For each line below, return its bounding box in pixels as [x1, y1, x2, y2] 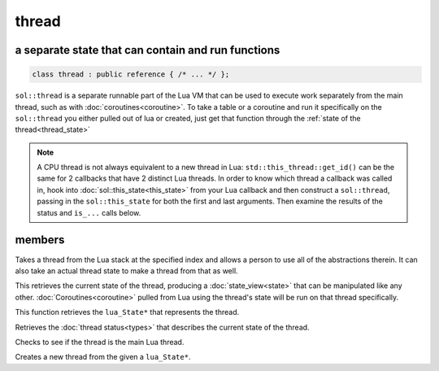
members [15, 233, 65, 247]
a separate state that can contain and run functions [15, 43, 280, 57]
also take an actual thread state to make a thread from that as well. [15, 265, 239, 276]
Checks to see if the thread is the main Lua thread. [15, 337, 185, 347]
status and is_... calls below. [37, 207, 141, 217]
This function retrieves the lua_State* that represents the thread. [15, 308, 240, 317]
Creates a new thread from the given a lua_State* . [15, 352, 191, 362]
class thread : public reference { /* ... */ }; [32, 70, 230, 79]
